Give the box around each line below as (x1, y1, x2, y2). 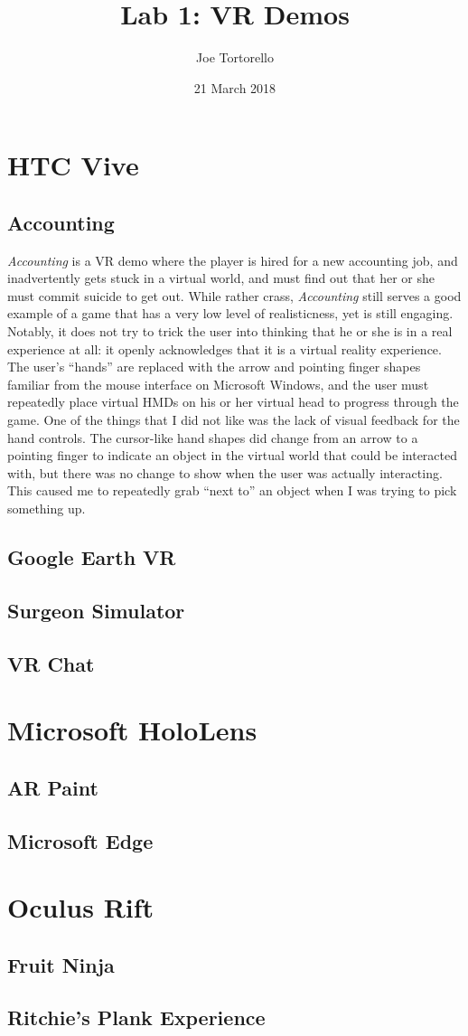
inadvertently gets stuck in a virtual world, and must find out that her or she (7, 268, 435, 287)
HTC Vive (7, 146, 139, 184)
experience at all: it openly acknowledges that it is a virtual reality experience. (7, 339, 442, 358)
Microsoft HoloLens (7, 711, 257, 749)
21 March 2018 (193, 78, 276, 97)
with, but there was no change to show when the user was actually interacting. (7, 463, 443, 482)
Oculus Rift (7, 889, 154, 926)
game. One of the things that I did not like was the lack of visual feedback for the (7, 410, 460, 429)
